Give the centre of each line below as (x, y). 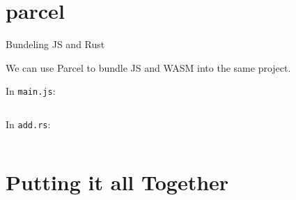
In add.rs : (28, 124)
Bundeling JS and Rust (55, 44)
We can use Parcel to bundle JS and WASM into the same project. (148, 67)
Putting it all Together (117, 182)
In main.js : (31, 91)
